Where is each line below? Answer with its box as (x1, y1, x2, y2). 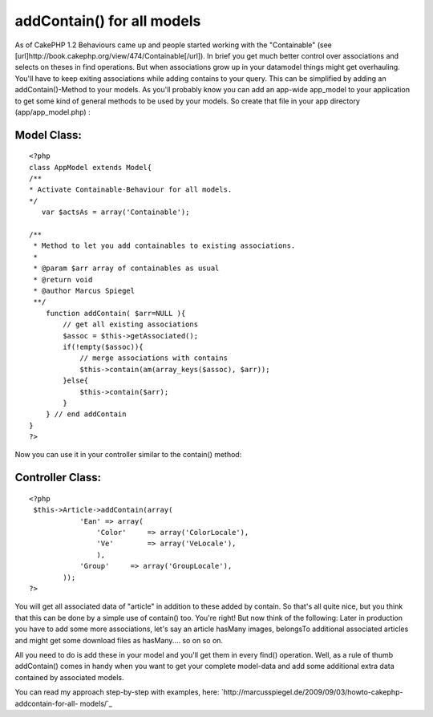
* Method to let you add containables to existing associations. (33, 241, 296, 250)
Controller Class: (14, 471, 102, 484)
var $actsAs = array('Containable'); (41, 208, 190, 217)
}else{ (63, 376, 89, 385)
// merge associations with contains (79, 354, 229, 363)
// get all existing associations (63, 320, 199, 329)
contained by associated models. (14, 672, 124, 682)
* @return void (33, 275, 93, 284)
